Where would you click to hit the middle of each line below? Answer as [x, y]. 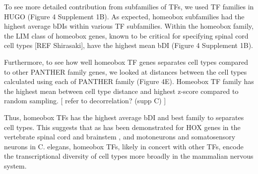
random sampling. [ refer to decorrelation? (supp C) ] [85, 101]
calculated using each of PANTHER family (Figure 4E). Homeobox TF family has [129, 81]
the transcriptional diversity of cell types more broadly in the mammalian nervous [129, 156]
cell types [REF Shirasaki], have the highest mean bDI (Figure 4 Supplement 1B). [129, 45]
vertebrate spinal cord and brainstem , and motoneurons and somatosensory [120, 137]
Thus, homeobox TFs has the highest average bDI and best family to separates [124, 117]
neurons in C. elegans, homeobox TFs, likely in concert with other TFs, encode [124, 146]
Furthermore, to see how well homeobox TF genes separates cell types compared [126, 62]
